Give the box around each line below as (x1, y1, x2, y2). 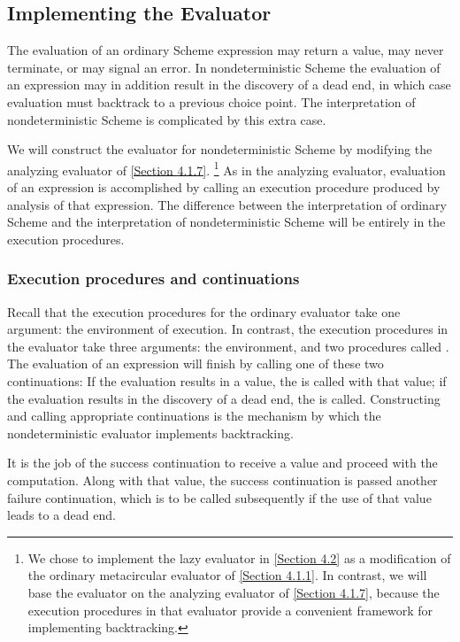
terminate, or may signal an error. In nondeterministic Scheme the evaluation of (7, 58, 441, 76)
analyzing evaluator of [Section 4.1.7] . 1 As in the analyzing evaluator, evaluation (7, 158, 446, 179)
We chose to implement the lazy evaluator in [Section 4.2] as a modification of (27, 548, 451, 567)
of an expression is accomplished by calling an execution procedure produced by (7, 178, 441, 197)
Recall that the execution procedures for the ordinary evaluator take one (7, 302, 401, 321)
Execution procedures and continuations (7, 267, 300, 290)
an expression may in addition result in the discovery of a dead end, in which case (7, 75, 451, 94)
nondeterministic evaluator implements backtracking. (7, 423, 294, 442)
